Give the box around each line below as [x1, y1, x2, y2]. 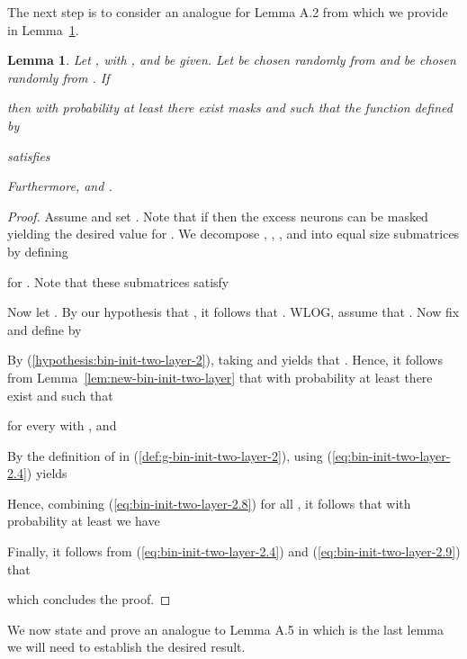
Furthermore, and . [7, 176, 112, 195]
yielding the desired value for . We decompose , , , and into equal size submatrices [7, 224, 460, 243]
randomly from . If [7, 68, 110, 86]
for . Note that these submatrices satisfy [7, 272, 229, 291]
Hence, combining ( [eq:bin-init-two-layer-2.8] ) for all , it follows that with [7, 493, 411, 512]
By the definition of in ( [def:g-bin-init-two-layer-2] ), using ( [7, 446, 332, 465]
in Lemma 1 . [7, 20, 79, 39]
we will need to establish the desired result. [7, 637, 246, 656]
